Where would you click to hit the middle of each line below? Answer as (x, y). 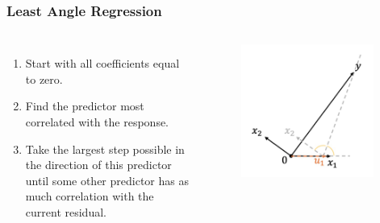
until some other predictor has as (107, 180)
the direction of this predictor (98, 165)
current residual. (66, 211)
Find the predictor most (85, 106)
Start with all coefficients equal (102, 63)
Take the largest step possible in (105, 149)
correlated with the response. (97, 122)
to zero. (44, 78)
